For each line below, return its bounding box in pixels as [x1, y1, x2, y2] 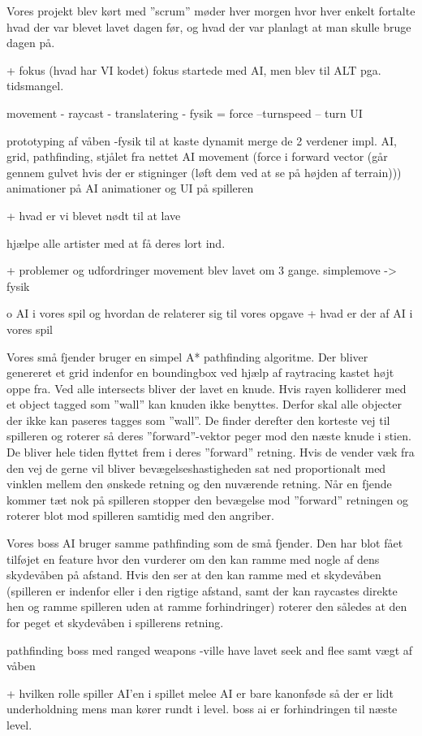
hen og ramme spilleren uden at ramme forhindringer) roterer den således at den [6, 598, 407, 615]
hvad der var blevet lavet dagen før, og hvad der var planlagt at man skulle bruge [6, 18, 411, 35]
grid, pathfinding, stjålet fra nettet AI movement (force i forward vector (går [6, 148, 388, 165]
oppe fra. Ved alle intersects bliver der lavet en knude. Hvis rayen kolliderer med [6, 379, 407, 396]
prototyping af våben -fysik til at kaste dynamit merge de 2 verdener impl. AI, [6, 132, 397, 149]
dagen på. [6, 34, 55, 51]
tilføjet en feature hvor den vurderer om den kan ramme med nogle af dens [6, 550, 380, 567]
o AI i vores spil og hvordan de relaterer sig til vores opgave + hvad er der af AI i [6, 305, 413, 322]
